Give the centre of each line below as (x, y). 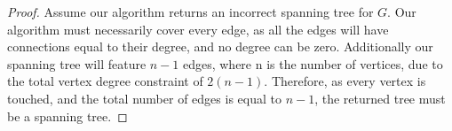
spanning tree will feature (77, 63)
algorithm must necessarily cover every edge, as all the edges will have (198, 29)
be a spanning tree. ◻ (67, 116)
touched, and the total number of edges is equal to (144, 98)
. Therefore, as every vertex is (345, 81)
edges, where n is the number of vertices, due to (313, 63)
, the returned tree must (380, 98)
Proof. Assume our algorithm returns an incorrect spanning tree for (190, 12)
